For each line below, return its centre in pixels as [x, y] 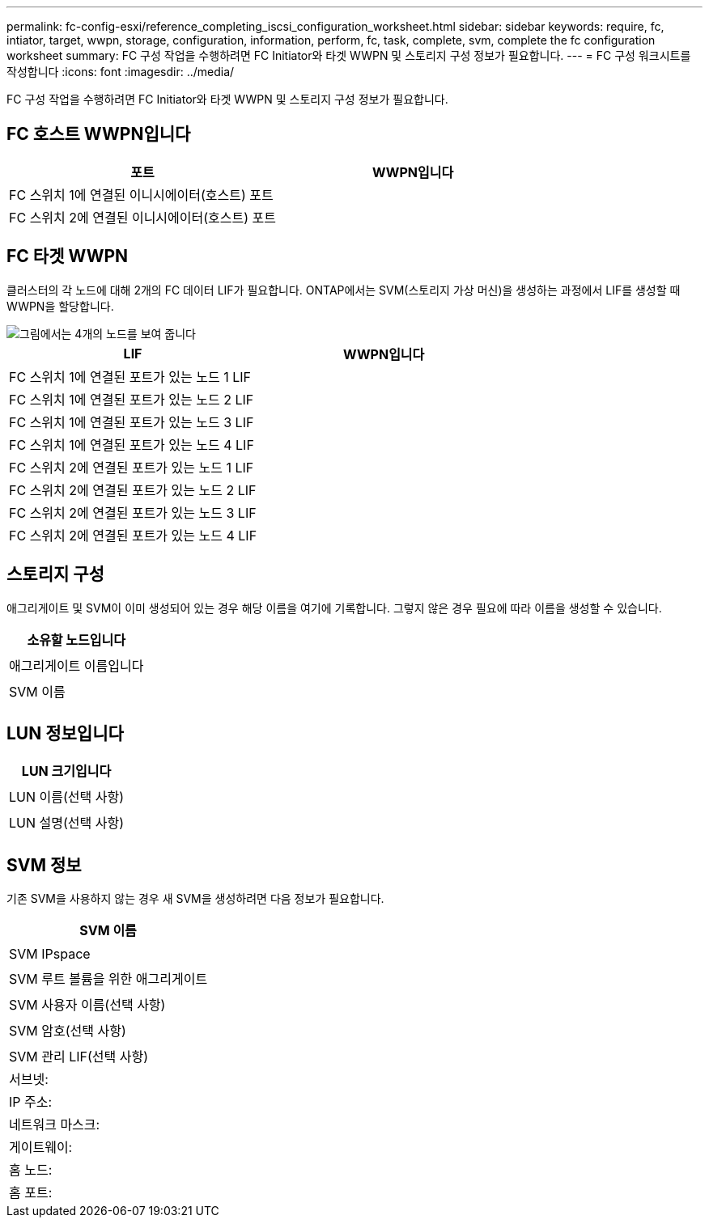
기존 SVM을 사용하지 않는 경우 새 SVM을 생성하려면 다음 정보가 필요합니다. [195, 899]
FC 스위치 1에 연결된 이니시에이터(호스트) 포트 [141, 195]
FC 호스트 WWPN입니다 [99, 134]
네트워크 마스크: [55, 1125]
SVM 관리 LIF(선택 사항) [79, 1057]
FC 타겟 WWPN [68, 256]
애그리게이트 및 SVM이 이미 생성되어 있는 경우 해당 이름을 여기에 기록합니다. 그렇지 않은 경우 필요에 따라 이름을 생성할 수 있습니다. [334, 608]
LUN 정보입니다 [65, 733]
